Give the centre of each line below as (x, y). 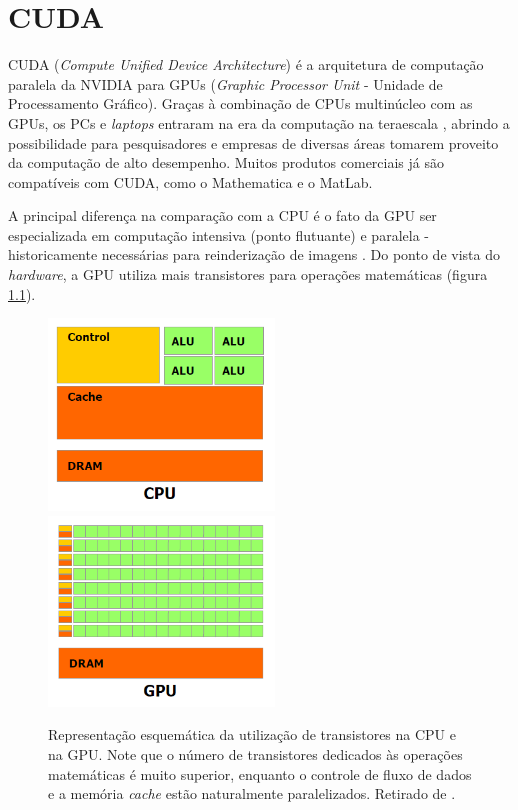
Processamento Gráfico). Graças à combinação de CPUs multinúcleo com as (240, 103)
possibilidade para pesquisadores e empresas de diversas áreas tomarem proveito (253, 142)
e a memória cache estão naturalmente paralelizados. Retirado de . (252, 793)
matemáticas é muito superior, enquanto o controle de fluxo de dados (260, 773)
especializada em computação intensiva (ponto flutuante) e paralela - (218, 234)
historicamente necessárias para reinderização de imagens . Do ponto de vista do (254, 254)
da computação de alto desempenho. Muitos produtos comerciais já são (226, 162)
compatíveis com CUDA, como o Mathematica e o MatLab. (190, 181)
